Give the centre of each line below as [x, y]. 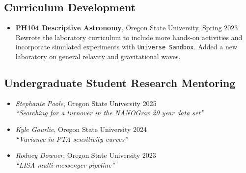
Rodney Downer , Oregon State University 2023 [86, 155]
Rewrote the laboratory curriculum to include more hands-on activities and [129, 37]
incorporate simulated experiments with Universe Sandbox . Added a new [126, 47]
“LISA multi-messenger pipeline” [65, 164]
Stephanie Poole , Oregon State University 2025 [86, 103]
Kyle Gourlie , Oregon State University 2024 [81, 129]
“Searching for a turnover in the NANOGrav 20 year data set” [109, 113]
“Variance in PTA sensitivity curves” [72, 139]
